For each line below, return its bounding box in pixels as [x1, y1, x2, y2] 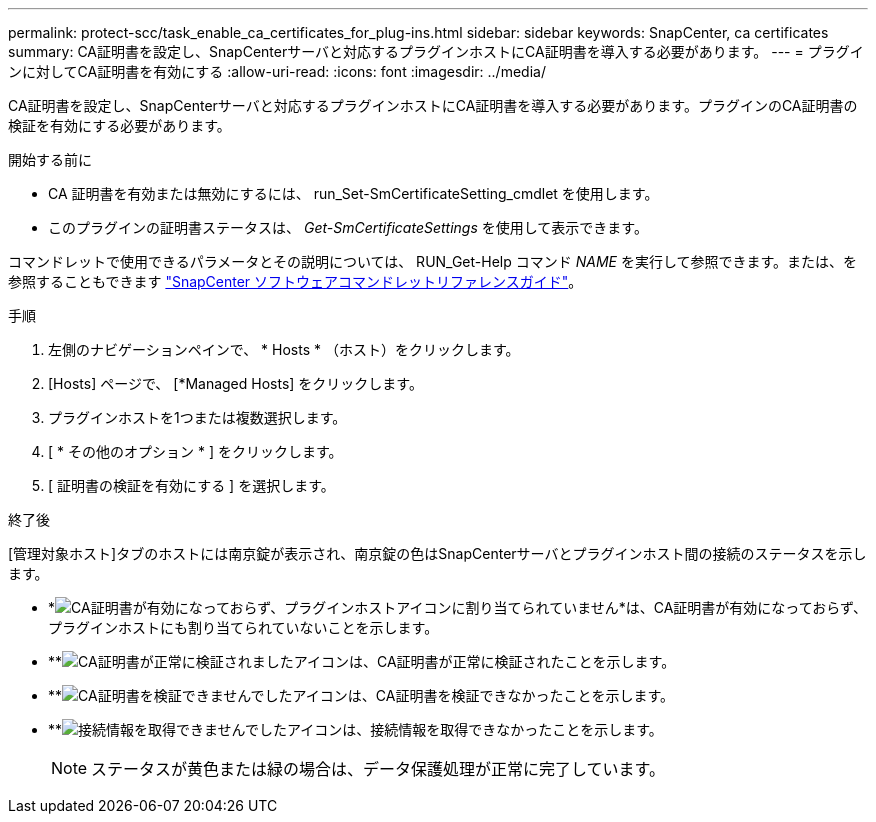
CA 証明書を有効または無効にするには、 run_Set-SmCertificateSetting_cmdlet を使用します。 [48, 185, 659, 202]
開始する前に [8, 151, 92, 168]
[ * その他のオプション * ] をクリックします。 [48, 443, 343, 460]
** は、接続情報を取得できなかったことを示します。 [48, 721, 663, 738]
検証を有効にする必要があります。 [8, 117, 231, 134]
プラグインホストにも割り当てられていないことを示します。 [48, 619, 439, 636]
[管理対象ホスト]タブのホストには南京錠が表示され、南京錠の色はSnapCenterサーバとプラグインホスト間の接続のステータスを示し [8, 545, 867, 562]
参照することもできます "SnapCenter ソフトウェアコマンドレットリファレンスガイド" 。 [8, 273, 583, 290]
